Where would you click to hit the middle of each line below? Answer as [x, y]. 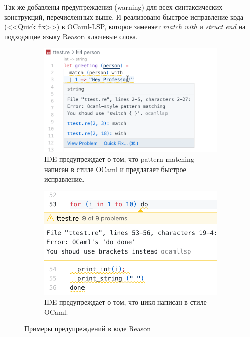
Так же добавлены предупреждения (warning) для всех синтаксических [113, 7]
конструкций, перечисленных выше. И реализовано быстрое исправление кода [124, 16]
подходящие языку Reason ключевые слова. [71, 36]
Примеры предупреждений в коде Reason [88, 329]
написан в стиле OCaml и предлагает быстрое [115, 169]
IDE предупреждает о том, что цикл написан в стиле [126, 302]
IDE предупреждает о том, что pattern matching [119, 159]
